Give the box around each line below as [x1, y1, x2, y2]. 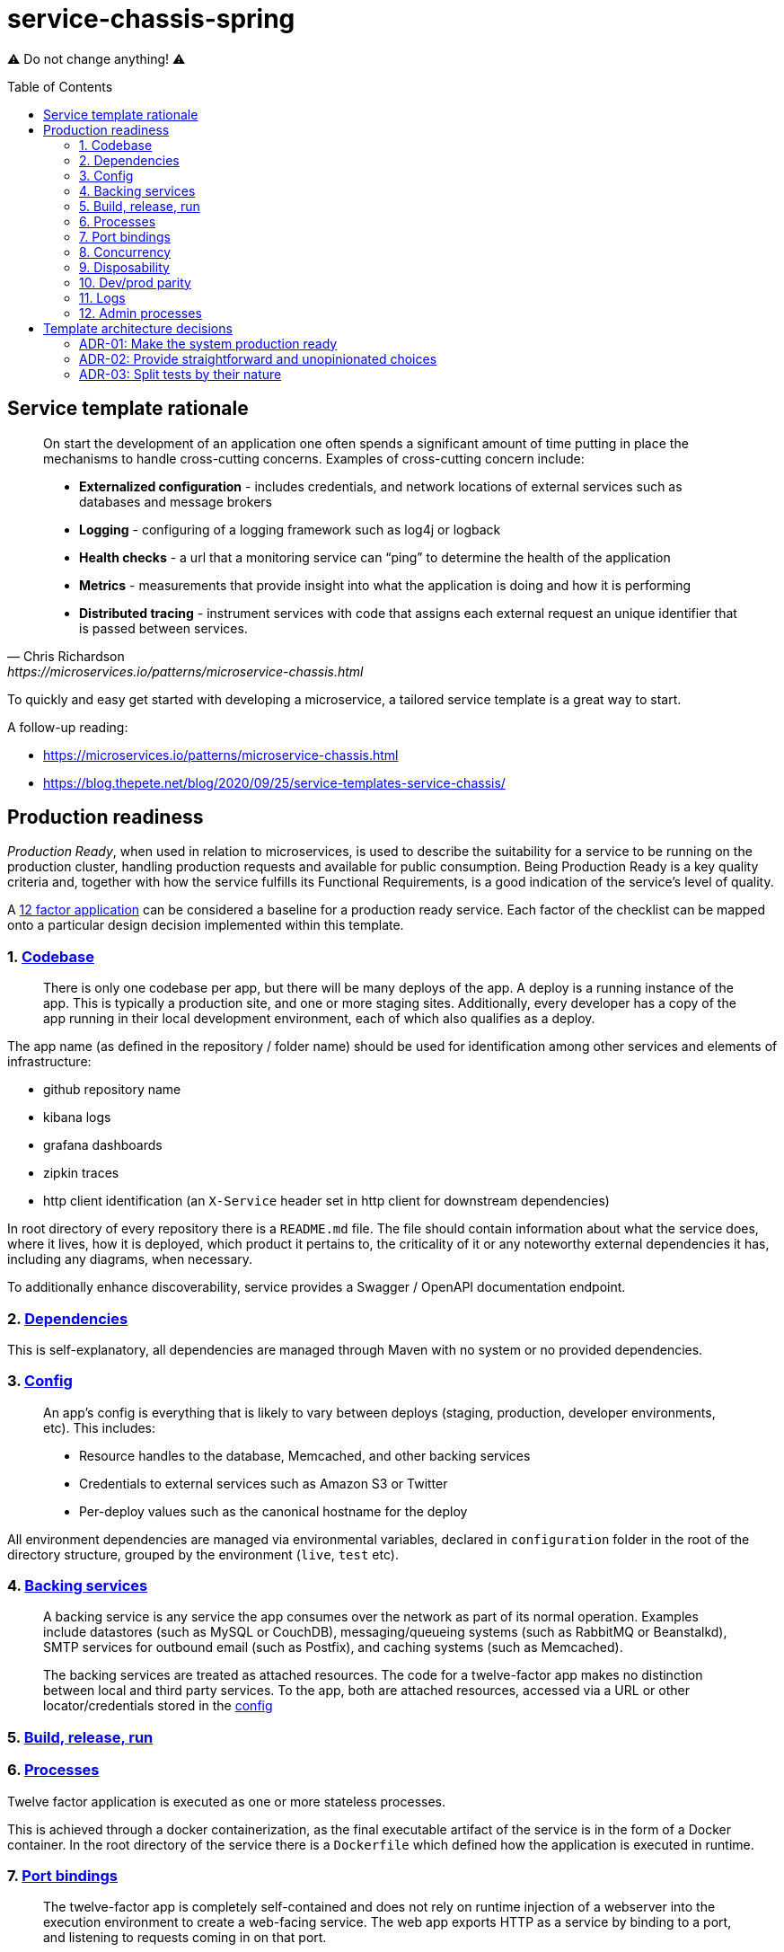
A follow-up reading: [7, 719, 128, 735]
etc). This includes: [43, 1419, 156, 1435]
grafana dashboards [43, 1137, 163, 1153]
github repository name [43, 1082, 181, 1098]
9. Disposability [79, 259, 170, 275]
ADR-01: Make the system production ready [79, 335, 338, 351]
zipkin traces [43, 1165, 119, 1181]
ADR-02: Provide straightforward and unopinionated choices [79, 350, 437, 367]
